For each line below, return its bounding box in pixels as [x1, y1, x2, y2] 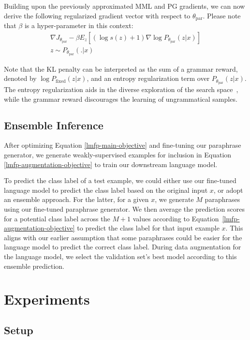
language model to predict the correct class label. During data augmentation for [4, 242, 241, 252]
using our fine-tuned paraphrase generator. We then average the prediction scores [4, 203, 245, 214]
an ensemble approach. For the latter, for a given [4, 194, 149, 204]
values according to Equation [132, 213, 219, 223]
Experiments [4, 289, 90, 309]
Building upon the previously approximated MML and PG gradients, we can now [4, 1, 245, 11]
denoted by [4, 73, 37, 83]
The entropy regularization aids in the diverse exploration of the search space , [4, 84, 238, 94]
